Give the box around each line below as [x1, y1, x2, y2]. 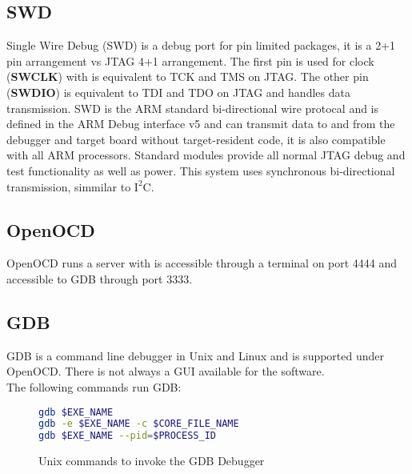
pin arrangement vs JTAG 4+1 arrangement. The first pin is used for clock [6, 52, 374, 69]
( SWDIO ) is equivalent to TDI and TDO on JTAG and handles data [6, 83, 350, 100]
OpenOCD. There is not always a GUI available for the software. [6, 363, 325, 380]
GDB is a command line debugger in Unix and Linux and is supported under [6, 347, 385, 364]
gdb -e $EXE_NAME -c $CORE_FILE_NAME [38, 418, 239, 430]
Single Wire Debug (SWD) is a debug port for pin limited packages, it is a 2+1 [6, 37, 396, 54]
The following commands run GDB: [6, 378, 182, 395]
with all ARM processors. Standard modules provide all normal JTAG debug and [6, 147, 406, 163]
